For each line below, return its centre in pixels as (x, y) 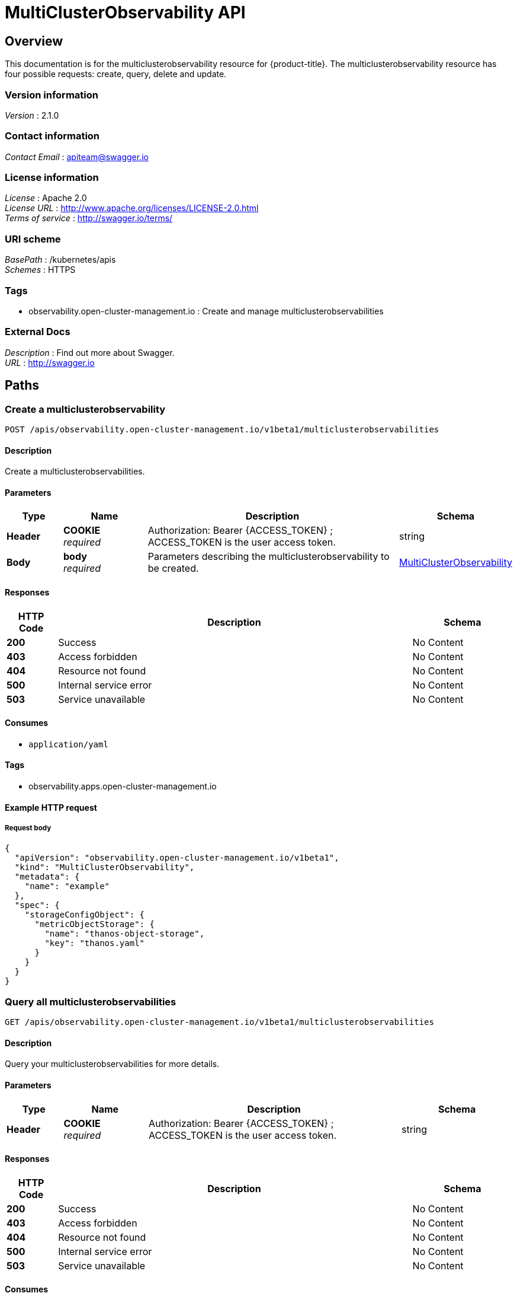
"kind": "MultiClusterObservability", (105, 867)
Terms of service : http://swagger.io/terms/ (89, 218)
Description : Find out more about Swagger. (90, 352)
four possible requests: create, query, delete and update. (116, 74)
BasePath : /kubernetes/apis (60, 260)
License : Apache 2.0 (46, 198)
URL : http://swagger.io (50, 362)
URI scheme (33, 239)
